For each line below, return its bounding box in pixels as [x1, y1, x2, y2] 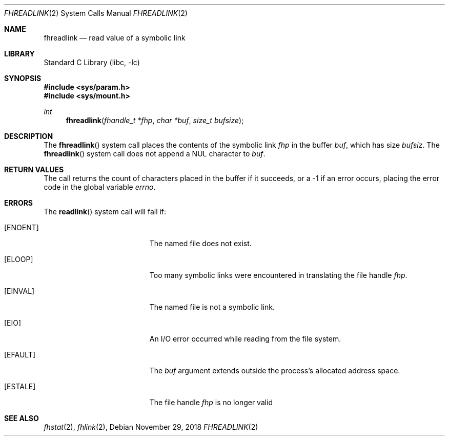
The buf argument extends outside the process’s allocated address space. [149, 366, 400, 375]
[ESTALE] [4, 382, 36, 391]
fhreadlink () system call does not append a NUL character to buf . [44, 149, 266, 158]
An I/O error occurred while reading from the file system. [149, 334, 341, 343]
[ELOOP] [4, 255, 33, 264]
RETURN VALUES [4, 165, 64, 174]
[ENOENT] [4, 223, 39, 232]
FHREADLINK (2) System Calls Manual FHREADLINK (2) [4, 9, 188, 17]
